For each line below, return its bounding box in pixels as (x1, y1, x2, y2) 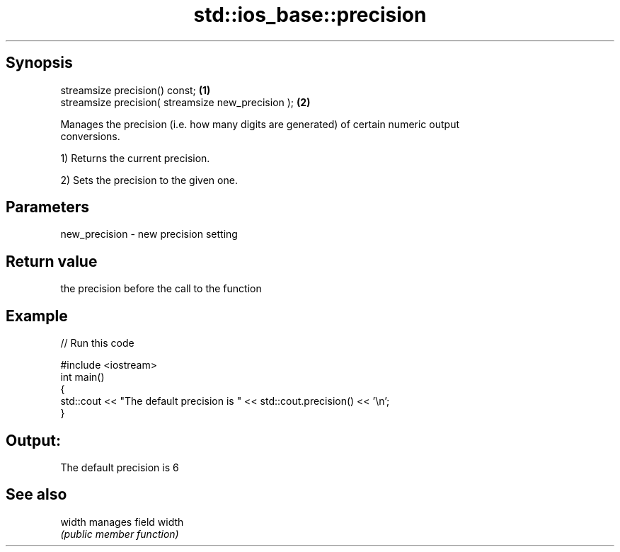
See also (6, 485, 67, 504)
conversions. (60, 130, 120, 142)
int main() (60, 371, 105, 384)
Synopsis (6, 54, 73, 72)
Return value (6, 252, 98, 270)
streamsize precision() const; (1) (60, 84, 211, 96)
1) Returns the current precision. (60, 151, 210, 164)
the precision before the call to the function (60, 282, 262, 295)
